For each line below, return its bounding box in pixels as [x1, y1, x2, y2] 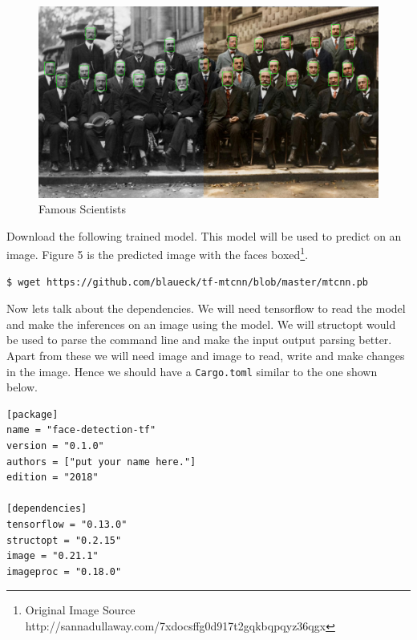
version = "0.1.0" [6, 439, 104, 452]
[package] [6, 408, 59, 420]
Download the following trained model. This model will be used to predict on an [6, 227, 402, 244]
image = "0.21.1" [6, 550, 99, 562]
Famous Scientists [38, 201, 126, 217]
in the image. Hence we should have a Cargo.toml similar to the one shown [6, 363, 378, 379]
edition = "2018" [6, 472, 99, 484]
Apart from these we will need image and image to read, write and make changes [6, 346, 405, 363]
